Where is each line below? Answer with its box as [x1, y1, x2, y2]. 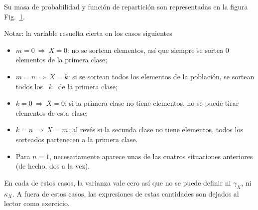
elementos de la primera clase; [15, 54, 108, 65]
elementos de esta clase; [15, 107, 88, 118]
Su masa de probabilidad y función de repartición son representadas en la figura [4, 1, 248, 11]
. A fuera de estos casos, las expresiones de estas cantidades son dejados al [12, 188, 239, 199]
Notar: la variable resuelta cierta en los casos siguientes [4, 28, 172, 38]
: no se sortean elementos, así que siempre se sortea [67, 44, 224, 55]
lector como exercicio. [4, 198, 70, 209]
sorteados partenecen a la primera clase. [15, 134, 138, 144]
